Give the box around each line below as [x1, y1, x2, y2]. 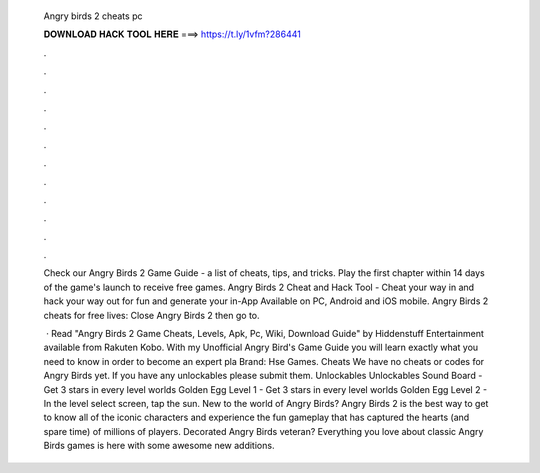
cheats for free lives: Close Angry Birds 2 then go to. [43, 309, 260, 321]
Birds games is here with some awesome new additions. [43, 440, 275, 452]
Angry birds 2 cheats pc [43, 10, 143, 22]
